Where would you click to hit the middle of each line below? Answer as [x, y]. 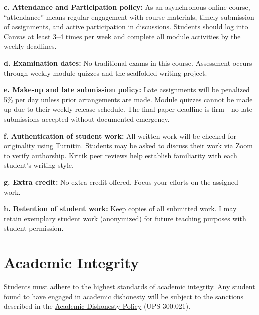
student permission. [34, 228]
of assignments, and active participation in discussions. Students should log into [126, 26]
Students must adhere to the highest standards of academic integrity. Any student [130, 286]
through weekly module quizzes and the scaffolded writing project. [106, 72]
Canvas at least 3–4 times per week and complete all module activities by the [122, 36]
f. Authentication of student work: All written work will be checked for [120, 135]
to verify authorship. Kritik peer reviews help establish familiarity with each [121, 155]
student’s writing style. [39, 165]
